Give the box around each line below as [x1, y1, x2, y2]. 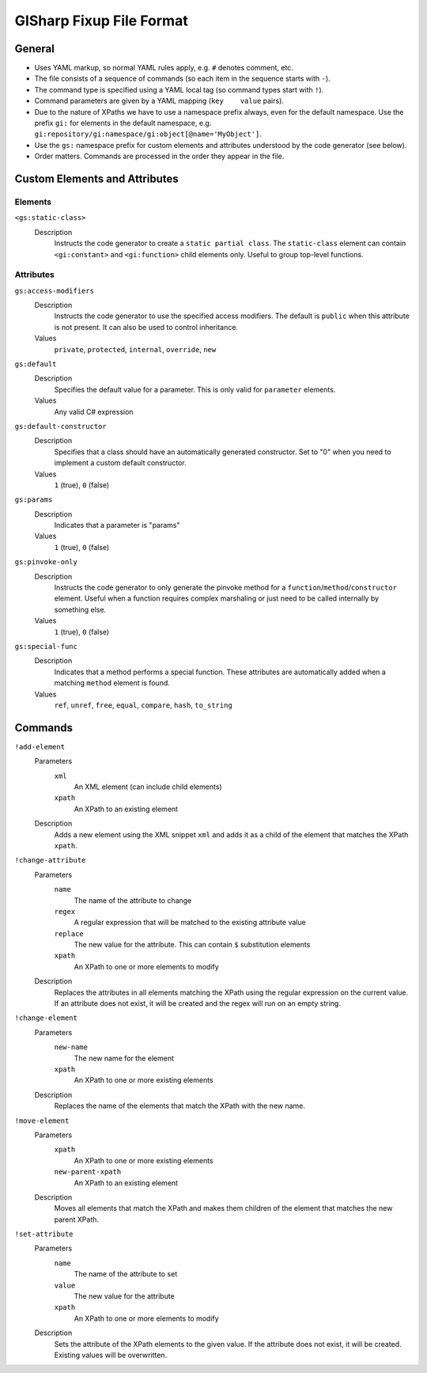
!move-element [14, 1116, 70, 1125]
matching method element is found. [54, 678, 170, 688]
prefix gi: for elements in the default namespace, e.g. [34, 119, 212, 128]
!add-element [14, 742, 66, 751]
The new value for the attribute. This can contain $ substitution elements [74, 940, 311, 950]
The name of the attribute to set [74, 1269, 178, 1279]
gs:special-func [14, 642, 78, 650]
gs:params [14, 495, 53, 504]
